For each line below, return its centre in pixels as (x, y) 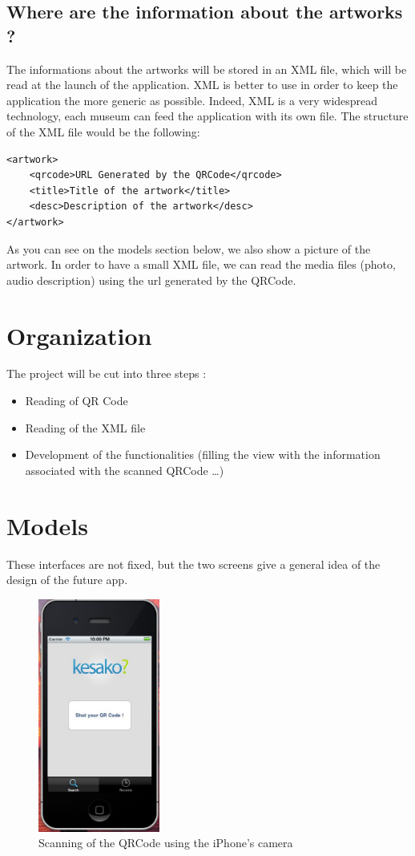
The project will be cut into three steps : (107, 373)
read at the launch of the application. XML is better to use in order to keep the (202, 85)
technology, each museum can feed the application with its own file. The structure (207, 116)
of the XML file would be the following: (103, 131)
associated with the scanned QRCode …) (125, 470)
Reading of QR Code (77, 401)
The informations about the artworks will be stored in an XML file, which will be (207, 69)
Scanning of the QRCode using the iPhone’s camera (166, 843)
